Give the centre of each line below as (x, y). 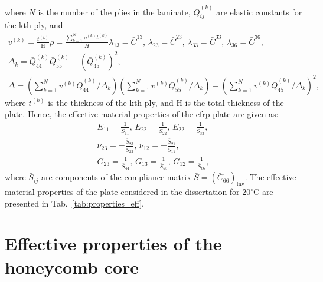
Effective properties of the (113, 243)
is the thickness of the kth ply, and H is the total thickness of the (166, 102)
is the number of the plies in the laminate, (114, 11)
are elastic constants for (259, 11)
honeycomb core (72, 266)
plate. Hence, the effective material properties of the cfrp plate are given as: (142, 114)
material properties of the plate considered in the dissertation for (122, 192)
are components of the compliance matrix (116, 177)
